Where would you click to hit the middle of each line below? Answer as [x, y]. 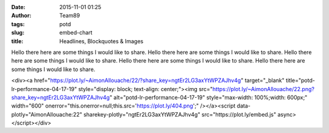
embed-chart [76, 33]
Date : [18, 7]
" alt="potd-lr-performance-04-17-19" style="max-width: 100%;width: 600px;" [208, 97]
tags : [18, 24]
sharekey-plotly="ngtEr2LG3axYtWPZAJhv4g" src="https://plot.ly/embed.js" [180, 114]
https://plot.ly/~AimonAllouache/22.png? [264, 89]
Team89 [70, 16]
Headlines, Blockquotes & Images [101, 41]
